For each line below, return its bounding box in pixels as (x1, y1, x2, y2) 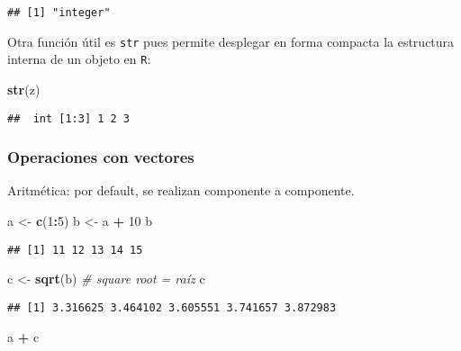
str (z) (7, 79, 41, 98)
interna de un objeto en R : (7, 49, 151, 68)
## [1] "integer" (7, 6, 111, 19)
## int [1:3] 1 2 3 (7, 112, 131, 125)
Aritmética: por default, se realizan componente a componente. (7, 181, 355, 200)
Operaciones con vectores (7, 146, 194, 168)
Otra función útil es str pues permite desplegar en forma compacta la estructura (7, 31, 455, 50)
